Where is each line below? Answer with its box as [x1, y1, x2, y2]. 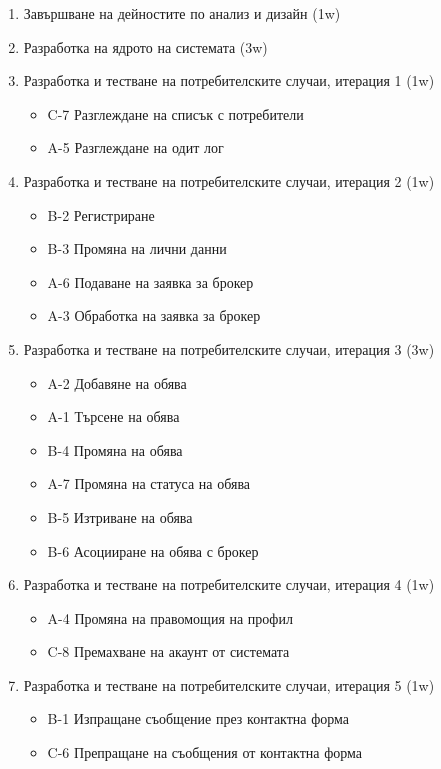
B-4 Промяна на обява [47, 439, 183, 460]
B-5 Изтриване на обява [47, 506, 193, 527]
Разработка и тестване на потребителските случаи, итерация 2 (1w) [23, 170, 435, 191]
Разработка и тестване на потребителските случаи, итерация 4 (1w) [23, 574, 435, 595]
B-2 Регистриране [47, 204, 155, 225]
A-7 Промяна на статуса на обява [47, 473, 251, 494]
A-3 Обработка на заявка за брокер [47, 305, 261, 326]
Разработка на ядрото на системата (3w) [23, 36, 268, 57]
